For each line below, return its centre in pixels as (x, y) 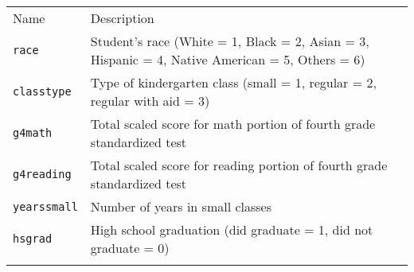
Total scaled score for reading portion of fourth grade (239, 165)
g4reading (42, 174)
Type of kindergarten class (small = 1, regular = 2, (233, 82)
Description (122, 18)
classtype (42, 91)
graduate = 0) (130, 248)
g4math (33, 133)
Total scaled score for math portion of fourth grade (233, 124)
